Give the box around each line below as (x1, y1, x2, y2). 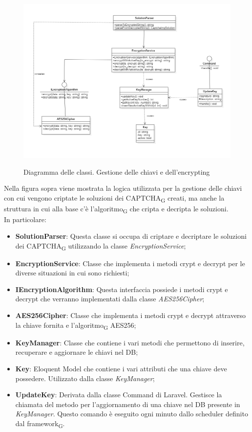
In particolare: (4, 214, 46, 225)
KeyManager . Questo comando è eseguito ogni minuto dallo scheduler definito (15, 409, 248, 419)
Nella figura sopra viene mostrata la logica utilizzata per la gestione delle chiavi (4, 183, 242, 193)
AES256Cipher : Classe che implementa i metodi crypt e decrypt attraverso (15, 310, 246, 320)
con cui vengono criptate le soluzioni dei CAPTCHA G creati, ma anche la (4, 193, 225, 204)
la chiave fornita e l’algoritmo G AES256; (15, 319, 136, 331)
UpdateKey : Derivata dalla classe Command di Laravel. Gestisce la (15, 389, 222, 400)
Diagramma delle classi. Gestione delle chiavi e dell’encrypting (23, 166, 210, 177)
